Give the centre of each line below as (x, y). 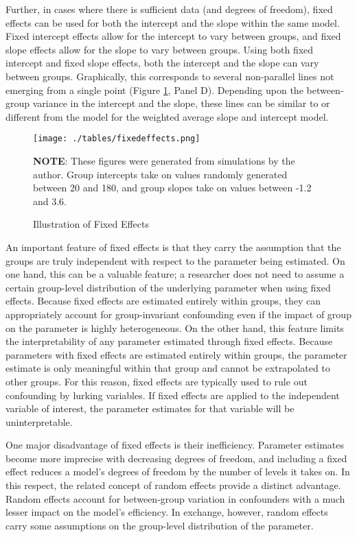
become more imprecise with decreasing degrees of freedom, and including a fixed (176, 458)
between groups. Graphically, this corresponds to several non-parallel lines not (170, 76)
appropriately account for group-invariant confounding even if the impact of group (178, 314)
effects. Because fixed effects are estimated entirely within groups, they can (163, 301)
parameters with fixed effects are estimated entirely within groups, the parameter (176, 354)
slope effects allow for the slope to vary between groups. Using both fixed (160, 49)
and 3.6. (50, 201)
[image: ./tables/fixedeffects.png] (117, 139)
